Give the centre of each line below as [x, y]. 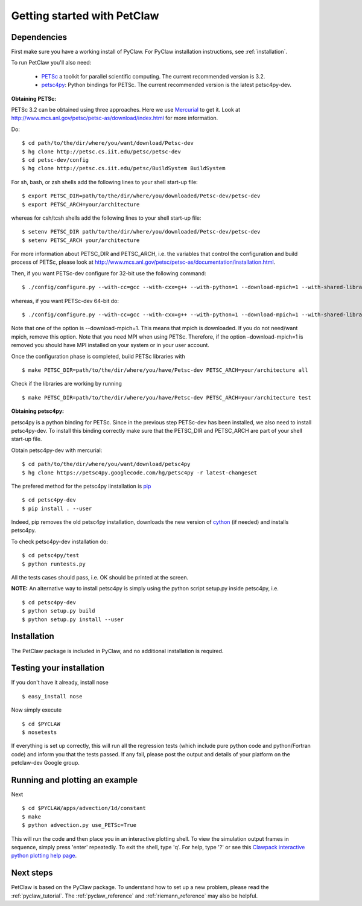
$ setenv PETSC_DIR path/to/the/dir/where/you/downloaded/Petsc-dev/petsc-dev [141, 232]
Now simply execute [37, 710]
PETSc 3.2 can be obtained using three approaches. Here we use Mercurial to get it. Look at [126, 110]
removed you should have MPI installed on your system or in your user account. [110, 345]
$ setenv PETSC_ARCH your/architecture [81, 240]
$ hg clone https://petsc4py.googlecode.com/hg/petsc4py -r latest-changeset [140, 473]
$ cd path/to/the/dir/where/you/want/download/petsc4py [106, 464]
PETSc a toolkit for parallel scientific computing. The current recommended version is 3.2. [153, 76]
